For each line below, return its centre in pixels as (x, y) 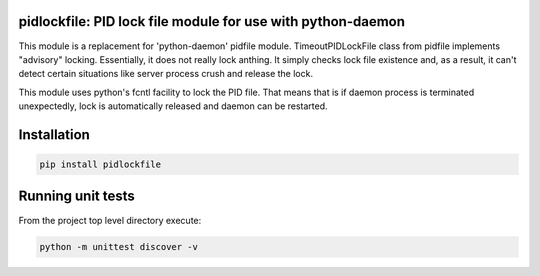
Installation (54, 134)
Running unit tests (76, 196)
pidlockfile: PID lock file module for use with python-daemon (211, 21)
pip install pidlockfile (100, 164)
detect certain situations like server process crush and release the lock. (166, 74)
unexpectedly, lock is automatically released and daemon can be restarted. (173, 106)
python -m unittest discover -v (119, 246)
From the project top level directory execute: (110, 220)
